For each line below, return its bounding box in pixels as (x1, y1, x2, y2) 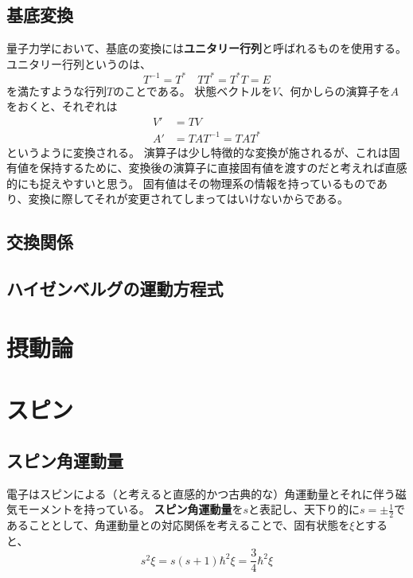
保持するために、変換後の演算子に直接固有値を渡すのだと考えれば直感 (39, 159, 407, 176)
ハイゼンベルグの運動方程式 (6, 276, 224, 301)
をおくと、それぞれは (6, 98, 118, 115)
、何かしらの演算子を (279, 82, 391, 99)
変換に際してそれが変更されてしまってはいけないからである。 (28, 190, 349, 207)
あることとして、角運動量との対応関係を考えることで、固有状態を (6, 516, 350, 533)
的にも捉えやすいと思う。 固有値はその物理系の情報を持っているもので (6, 174, 376, 191)
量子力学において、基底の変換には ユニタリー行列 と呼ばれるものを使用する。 (6, 40, 407, 57)
